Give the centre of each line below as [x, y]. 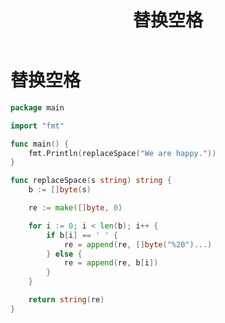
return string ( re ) [66, 300]
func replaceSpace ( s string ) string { [91, 181]
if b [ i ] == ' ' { [82, 235]
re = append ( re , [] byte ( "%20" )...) [138, 244]
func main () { [40, 144]
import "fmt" [37, 126]
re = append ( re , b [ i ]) [111, 263]
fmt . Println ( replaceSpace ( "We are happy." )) [122, 153]
